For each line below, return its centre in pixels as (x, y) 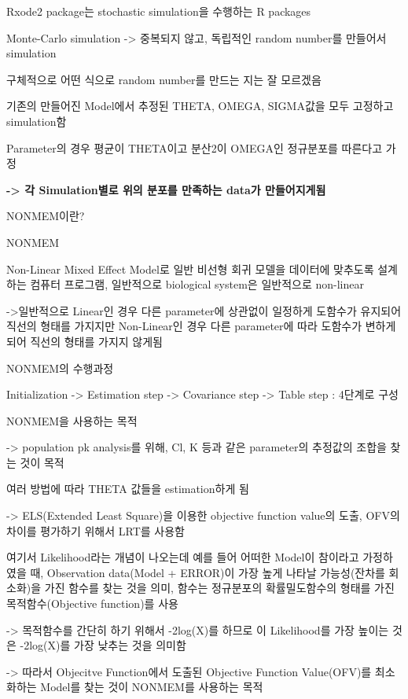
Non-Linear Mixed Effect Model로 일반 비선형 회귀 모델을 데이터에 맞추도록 (190, 269)
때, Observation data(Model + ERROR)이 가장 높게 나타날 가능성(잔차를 (208, 572)
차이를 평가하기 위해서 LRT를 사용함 (96, 530)
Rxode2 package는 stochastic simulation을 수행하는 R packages (159, 11)
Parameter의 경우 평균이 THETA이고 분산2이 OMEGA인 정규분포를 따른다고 (195, 147)
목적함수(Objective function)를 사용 (92, 603)
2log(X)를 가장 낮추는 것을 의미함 (105, 645)
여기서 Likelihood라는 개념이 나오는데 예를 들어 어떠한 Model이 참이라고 (183, 557)
